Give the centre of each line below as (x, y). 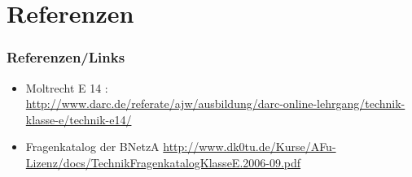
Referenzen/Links (66, 57)
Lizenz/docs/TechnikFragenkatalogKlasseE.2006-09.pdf (163, 162)
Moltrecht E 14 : (67, 87)
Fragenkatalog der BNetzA (92, 147)
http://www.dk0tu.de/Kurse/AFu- (250, 147)
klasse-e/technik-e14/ (79, 119)
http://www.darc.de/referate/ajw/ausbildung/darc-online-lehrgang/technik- (215, 104)
